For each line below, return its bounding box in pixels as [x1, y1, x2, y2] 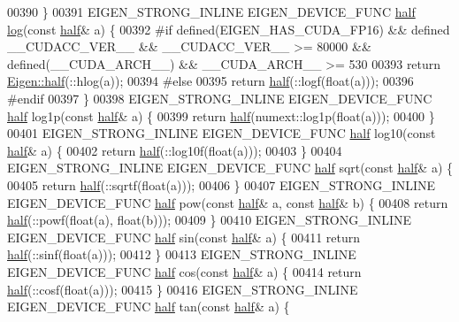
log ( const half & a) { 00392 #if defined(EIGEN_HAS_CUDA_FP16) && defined [7, 19, 450, 38]
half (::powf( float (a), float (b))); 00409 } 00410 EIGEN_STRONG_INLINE [7, 211, 412, 229]
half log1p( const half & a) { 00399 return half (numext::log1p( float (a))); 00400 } [7, 106, 435, 125]
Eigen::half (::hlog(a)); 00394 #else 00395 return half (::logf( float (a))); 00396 [7, 72, 414, 90]
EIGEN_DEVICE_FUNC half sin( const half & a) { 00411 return [7, 227, 361, 246]
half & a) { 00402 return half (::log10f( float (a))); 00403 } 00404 [7, 141, 342, 159]
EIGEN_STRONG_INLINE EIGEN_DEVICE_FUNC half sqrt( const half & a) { [7, 158, 454, 177]
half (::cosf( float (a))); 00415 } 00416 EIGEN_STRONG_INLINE [7, 280, 358, 298]
